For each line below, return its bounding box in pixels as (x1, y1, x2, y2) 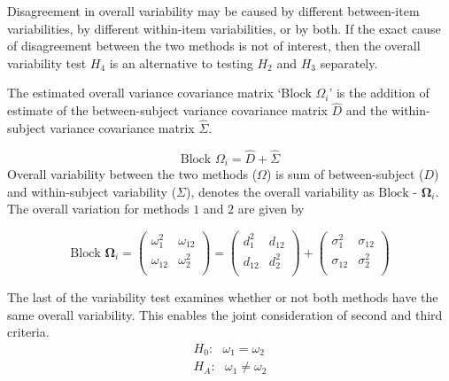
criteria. (7, 323, 50, 341)
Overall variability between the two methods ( (7, 165, 258, 183)
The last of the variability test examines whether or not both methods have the (7, 288, 438, 307)
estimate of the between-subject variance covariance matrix (7, 101, 328, 120)
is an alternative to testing (109, 53, 253, 72)
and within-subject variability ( (7, 182, 177, 200)
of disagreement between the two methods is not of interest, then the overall (7, 36, 421, 55)
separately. (320, 53, 378, 72)
